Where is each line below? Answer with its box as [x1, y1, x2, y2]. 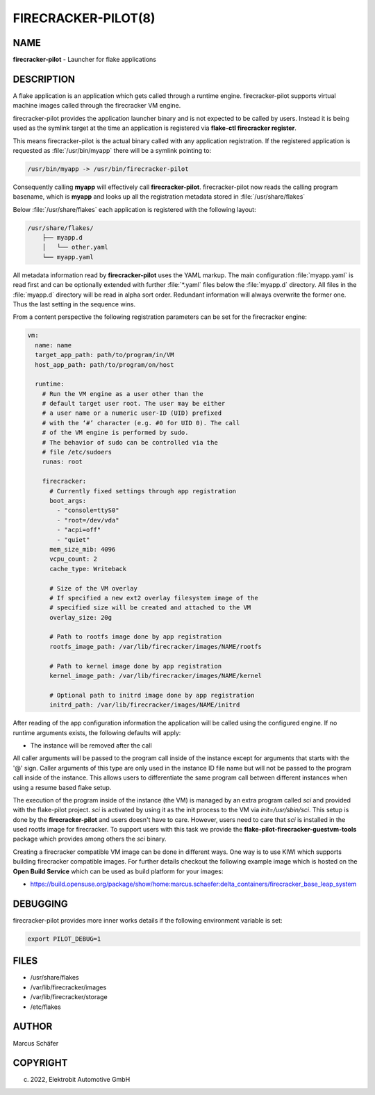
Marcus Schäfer [12, 1039, 59, 1047]
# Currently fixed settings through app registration [49, 487, 237, 495]
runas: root [42, 458, 83, 466]
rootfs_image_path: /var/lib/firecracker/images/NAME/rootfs [49, 643, 262, 650]
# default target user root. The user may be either [42, 400, 226, 408]
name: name [35, 341, 72, 349]
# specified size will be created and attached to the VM [49, 604, 251, 611]
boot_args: [49, 497, 87, 504]
